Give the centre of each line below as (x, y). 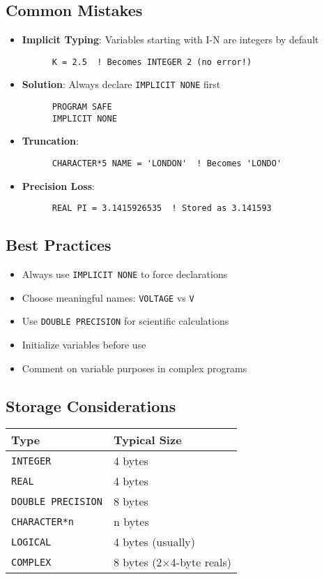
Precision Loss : (58, 185)
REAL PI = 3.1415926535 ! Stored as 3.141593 (162, 208)
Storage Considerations (91, 405)
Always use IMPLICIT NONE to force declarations (125, 274)
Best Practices (59, 245)
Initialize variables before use (84, 345)
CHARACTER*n (43, 521)
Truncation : (50, 141)
